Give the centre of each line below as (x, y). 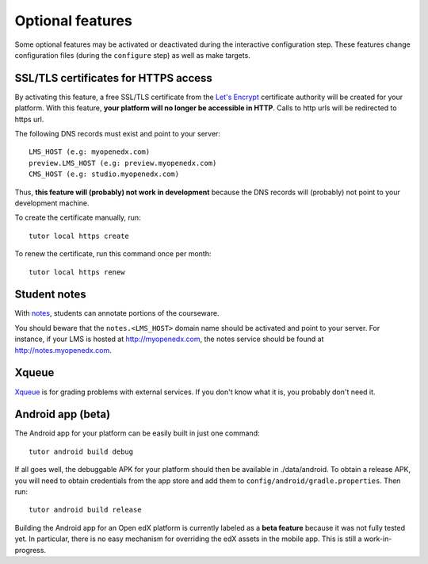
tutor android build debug (81, 451)
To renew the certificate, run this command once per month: (113, 254)
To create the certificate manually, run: (78, 217)
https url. (29, 119)
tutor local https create (79, 236)
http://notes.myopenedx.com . (63, 350)
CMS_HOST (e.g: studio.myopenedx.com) (104, 174)
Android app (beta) (63, 414)
